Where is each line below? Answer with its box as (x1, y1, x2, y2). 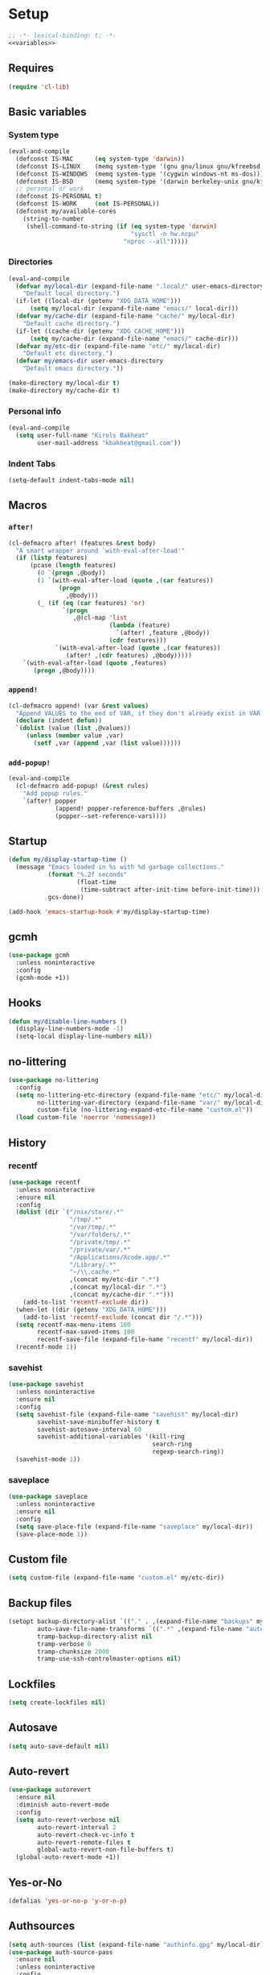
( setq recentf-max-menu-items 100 (15, 1321, 131, 1329)
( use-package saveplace (8, 1492, 88, 1501)
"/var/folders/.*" (69, 1230, 131, 1239)
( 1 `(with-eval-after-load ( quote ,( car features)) (37, 577, 215, 585)
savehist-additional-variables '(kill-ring (37, 1433, 185, 1441)
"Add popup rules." (22, 789, 88, 798)
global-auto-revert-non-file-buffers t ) (37, 1846, 174, 1854)
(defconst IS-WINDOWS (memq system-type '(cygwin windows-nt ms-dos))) (15, 170, 264, 178)
